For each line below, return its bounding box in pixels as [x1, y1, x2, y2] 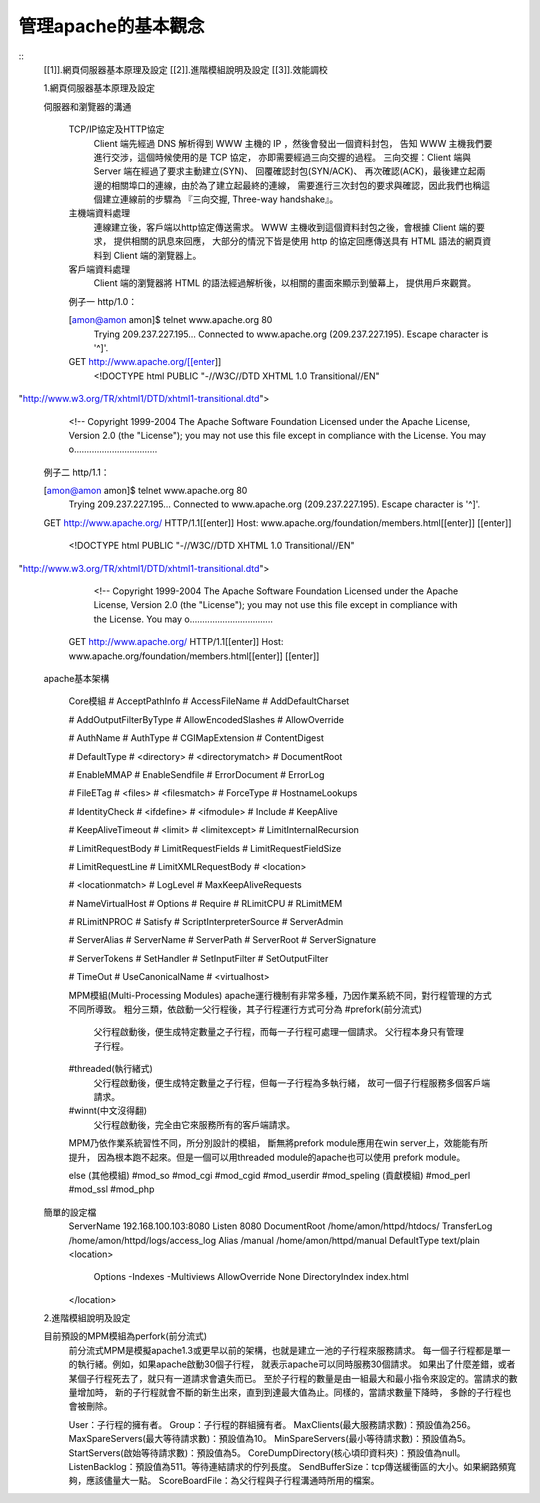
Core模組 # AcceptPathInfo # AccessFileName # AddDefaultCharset [68, 695, 350, 707]
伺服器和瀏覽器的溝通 [43, 100, 132, 112]
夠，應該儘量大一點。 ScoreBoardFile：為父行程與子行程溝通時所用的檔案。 [68, 1475, 380, 1487]
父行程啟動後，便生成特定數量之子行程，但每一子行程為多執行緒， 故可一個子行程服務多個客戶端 [93, 1076, 490, 1089]
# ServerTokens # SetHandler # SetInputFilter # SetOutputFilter [68, 952, 329, 964]
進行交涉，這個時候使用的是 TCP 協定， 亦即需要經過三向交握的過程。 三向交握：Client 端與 [93, 151, 472, 163]
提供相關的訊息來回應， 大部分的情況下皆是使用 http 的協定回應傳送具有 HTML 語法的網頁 [113, 235, 483, 247]
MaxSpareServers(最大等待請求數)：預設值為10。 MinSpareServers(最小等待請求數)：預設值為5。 [68, 1433, 472, 1445]
